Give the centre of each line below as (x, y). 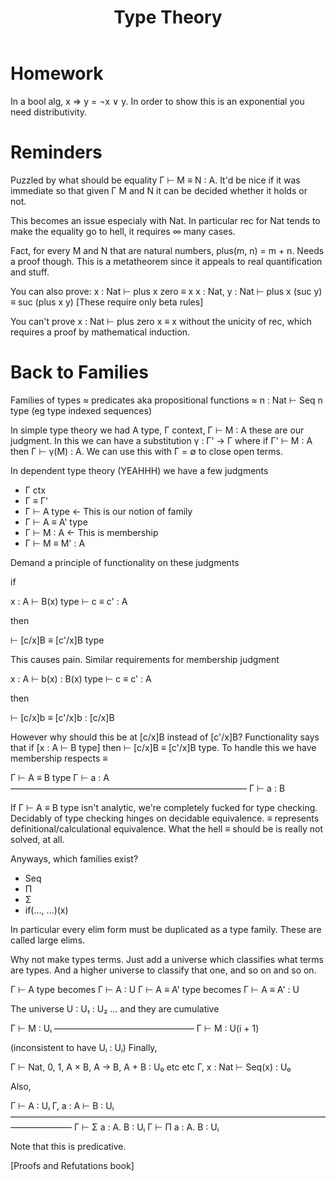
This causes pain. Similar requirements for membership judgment (145, 659)
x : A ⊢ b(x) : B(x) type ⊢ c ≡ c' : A (81, 678)
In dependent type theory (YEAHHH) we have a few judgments (139, 470)
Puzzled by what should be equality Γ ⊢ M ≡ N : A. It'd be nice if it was (155, 180)
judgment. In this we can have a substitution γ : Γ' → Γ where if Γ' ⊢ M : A (161, 440)
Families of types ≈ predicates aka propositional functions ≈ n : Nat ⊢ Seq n (166, 400)
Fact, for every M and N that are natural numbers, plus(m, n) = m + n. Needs (167, 250)
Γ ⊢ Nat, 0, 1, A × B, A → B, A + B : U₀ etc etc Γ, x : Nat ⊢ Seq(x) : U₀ (151, 1067)
